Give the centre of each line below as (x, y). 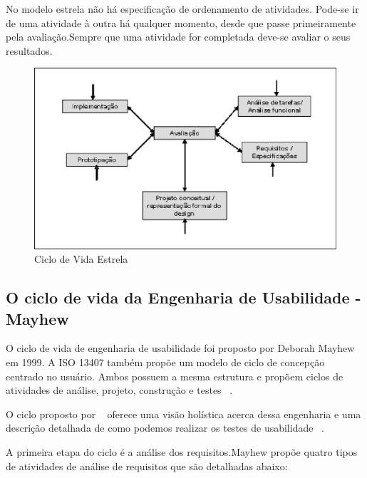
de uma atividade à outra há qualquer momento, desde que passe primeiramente (181, 22)
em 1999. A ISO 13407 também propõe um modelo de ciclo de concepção (165, 362)
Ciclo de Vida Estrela (81, 259)
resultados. (29, 50)
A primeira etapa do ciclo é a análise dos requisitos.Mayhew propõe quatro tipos (182, 451)
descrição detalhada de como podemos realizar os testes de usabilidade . (165, 428)
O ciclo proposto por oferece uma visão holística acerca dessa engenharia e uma (183, 414)
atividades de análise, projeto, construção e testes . (119, 390)
